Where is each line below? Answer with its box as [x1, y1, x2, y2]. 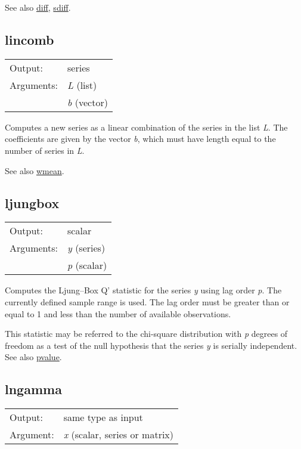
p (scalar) [67, 258, 107, 273]
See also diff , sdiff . [5, 1, 71, 13]
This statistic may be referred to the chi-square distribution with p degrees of [5, 327, 288, 340]
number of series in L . [5, 144, 85, 156]
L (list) [67, 78, 97, 92]
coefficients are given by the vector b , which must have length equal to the [5, 132, 276, 145]
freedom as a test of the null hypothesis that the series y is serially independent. [5, 339, 297, 351]
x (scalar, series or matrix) [63, 428, 174, 442]
